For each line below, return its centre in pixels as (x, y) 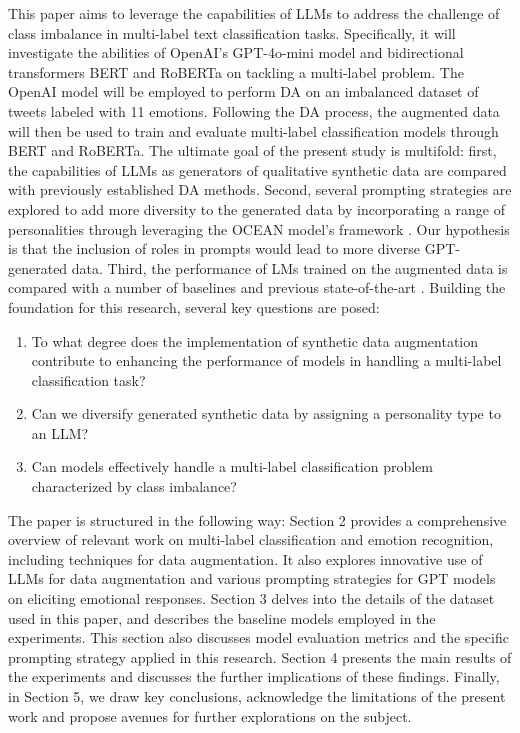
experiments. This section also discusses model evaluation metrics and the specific (258, 637)
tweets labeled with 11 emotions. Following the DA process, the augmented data (254, 110)
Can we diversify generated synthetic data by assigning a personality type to (266, 413)
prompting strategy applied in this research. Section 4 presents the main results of (260, 656)
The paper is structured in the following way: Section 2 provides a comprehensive (257, 519)
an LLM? (60, 432)
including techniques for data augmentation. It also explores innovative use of (245, 558)
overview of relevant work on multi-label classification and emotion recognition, (251, 539)
